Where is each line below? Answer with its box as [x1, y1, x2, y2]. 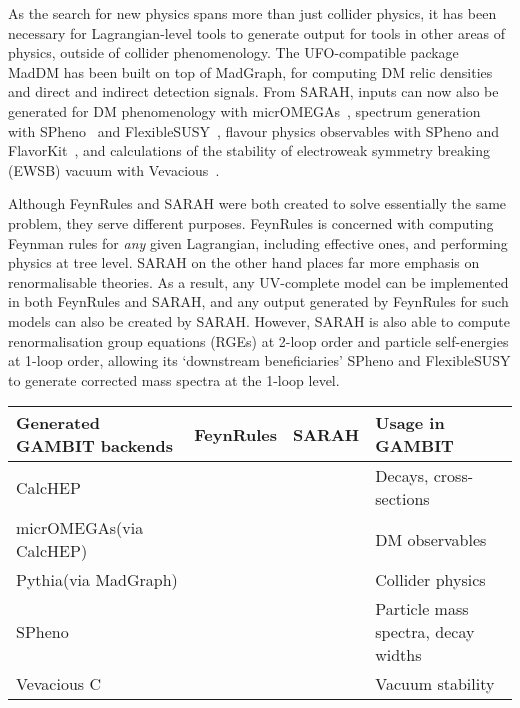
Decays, [375, 464, 429, 488]
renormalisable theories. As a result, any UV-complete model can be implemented [8, 271, 509, 292]
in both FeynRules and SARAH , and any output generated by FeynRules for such [8, 291, 509, 312]
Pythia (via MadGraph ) [16, 568, 178, 592]
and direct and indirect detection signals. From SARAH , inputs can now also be [8, 81, 499, 102]
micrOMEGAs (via [16, 516, 144, 540]
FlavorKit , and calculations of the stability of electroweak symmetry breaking [8, 140, 491, 161]
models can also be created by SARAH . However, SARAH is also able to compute [8, 310, 511, 331]
